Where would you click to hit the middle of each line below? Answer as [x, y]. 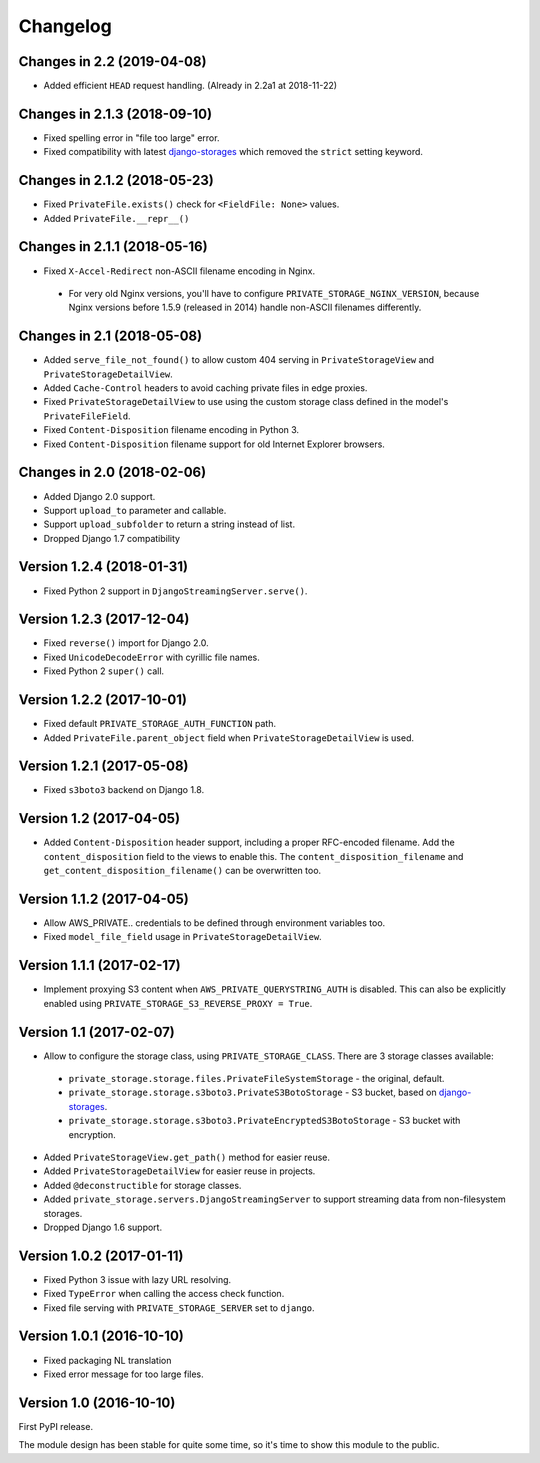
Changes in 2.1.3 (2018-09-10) [115, 113]
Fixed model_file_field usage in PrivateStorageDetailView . [182, 937]
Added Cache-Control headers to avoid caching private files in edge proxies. [205, 388]
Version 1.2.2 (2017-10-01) [102, 700]
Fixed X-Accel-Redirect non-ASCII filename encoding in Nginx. [179, 271]
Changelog [65, 26]
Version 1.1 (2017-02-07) [96, 1031]
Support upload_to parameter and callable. [135, 510]
